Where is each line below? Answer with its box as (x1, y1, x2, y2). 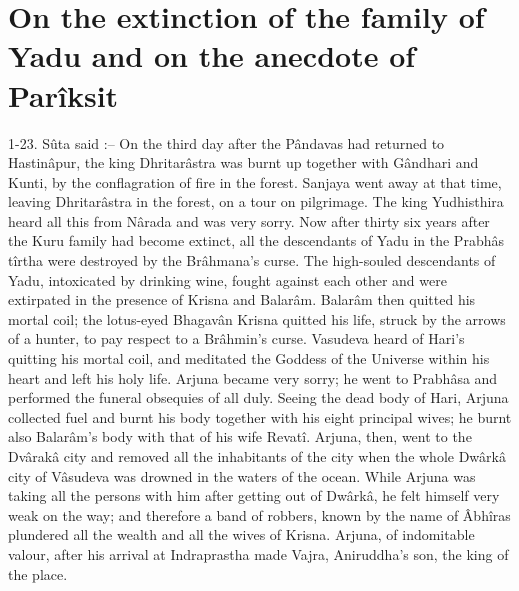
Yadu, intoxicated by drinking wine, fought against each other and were (8, 269, 447, 290)
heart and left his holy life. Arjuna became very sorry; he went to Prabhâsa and (8, 367, 498, 388)
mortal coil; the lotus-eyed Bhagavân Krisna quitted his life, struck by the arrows (8, 308, 506, 329)
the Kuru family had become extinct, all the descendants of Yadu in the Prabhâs (8, 230, 504, 251)
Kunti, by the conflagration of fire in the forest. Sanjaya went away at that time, (8, 171, 502, 192)
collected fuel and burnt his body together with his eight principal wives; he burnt (8, 406, 512, 427)
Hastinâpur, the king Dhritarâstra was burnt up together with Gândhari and (8, 152, 479, 173)
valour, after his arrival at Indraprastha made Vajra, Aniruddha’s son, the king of (8, 543, 509, 564)
